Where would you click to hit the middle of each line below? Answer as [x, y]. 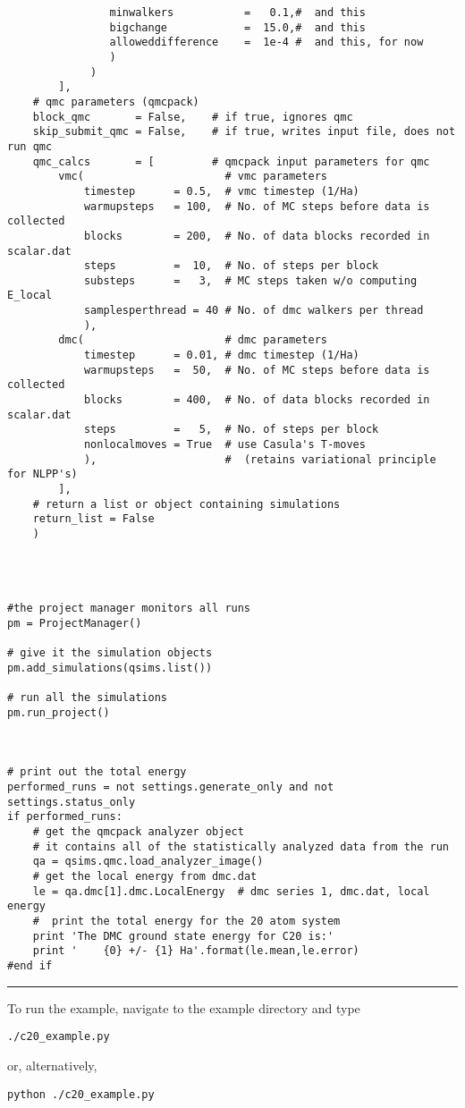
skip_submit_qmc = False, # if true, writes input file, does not [244, 132]
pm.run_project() [59, 712]
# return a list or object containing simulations [186, 504]
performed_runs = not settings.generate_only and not [171, 787]
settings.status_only [72, 802]
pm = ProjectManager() [75, 623]
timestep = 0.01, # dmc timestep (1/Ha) [221, 355]
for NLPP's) [42, 474]
